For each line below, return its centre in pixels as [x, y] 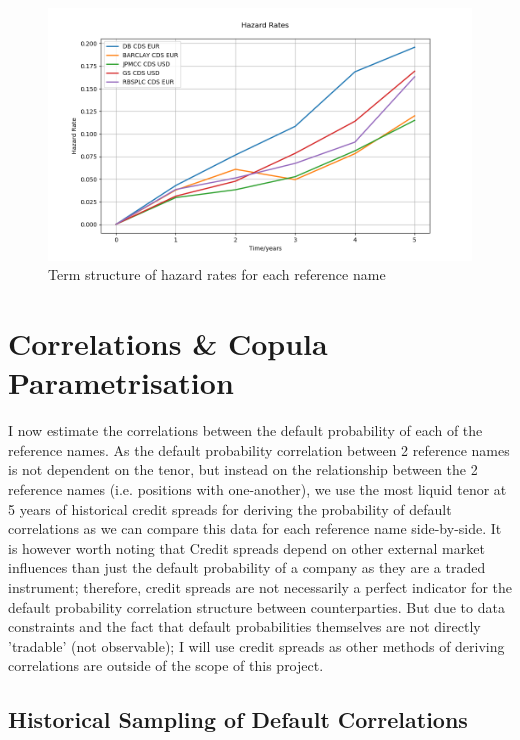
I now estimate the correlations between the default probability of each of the [245, 430]
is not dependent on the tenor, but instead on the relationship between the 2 [243, 469]
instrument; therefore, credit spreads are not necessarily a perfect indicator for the [260, 586]
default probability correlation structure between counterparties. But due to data [256, 606]
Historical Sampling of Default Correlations [238, 719]
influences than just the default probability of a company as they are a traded [247, 567]
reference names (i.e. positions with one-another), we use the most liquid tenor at [257, 488]
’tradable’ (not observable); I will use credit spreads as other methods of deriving [256, 645]
